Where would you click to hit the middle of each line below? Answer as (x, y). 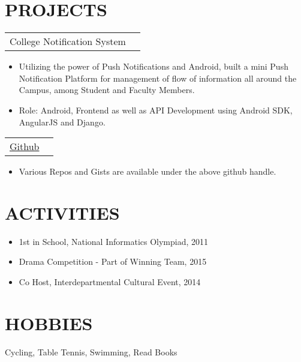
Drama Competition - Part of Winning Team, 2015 (113, 261)
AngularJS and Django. (62, 122)
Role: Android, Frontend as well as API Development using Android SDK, (156, 110)
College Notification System (68, 41)
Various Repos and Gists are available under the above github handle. (148, 171)
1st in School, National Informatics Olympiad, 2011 (114, 241)
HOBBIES (49, 323)
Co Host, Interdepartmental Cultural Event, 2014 (110, 282)
